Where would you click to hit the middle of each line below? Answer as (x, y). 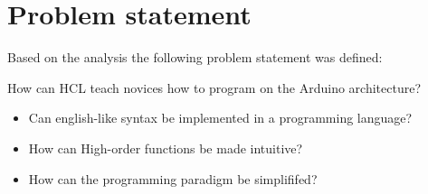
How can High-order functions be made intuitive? (166, 148)
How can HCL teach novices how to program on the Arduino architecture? (214, 87)
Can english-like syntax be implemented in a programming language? (220, 118)
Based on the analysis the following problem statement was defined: (195, 57)
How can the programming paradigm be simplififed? (173, 178)
